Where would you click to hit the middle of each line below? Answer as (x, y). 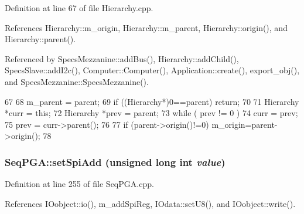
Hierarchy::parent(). (40, 39)
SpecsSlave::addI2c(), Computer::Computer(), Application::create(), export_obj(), (152, 70)
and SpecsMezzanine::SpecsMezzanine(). (77, 81)
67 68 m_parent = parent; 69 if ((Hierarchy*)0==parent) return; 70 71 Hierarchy (152, 101)
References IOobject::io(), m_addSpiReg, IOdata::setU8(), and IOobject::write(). (150, 203)
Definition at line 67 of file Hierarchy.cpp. (79, 8)
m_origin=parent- (245, 124)
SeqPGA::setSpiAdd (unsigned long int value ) (115, 162)
